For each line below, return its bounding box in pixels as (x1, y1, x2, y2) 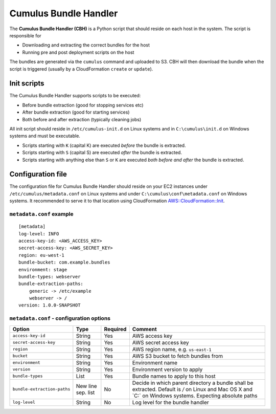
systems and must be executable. (9, 133, 80, 139)
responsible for (9, 32, 42, 38)
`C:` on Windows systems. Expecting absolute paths (132, 392, 258, 399)
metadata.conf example (9, 210, 74, 217)
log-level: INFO (18, 231, 59, 236)
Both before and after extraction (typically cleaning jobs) (22, 116, 142, 122)
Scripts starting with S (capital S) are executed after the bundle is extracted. (22, 149, 182, 156)
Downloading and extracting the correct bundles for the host (22, 42, 150, 48)
